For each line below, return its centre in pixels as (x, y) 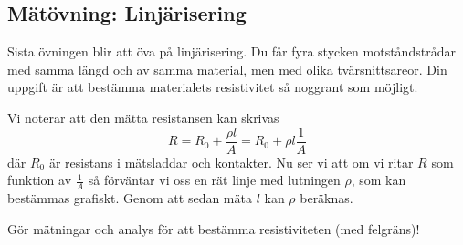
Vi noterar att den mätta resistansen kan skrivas (143, 117)
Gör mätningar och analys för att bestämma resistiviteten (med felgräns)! (214, 228)
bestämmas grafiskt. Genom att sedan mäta (130, 198)
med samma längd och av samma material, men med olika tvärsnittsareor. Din (227, 69)
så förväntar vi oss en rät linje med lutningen (214, 180)
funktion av (40, 180)
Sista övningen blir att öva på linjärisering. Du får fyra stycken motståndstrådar (231, 51)
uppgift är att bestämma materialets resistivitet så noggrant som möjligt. (213, 87)
